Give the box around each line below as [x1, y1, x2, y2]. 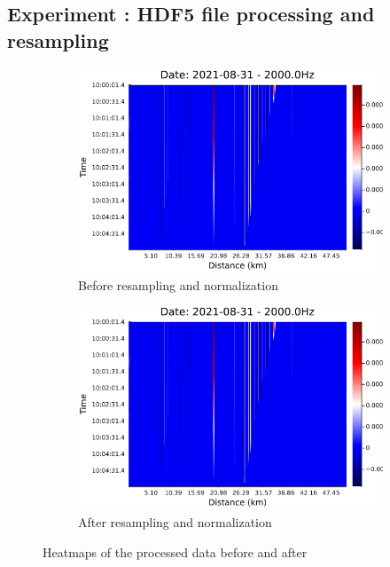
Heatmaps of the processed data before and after [43, 542, 308, 561]
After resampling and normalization [78, 513, 272, 532]
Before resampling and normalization [78, 275, 278, 294]
